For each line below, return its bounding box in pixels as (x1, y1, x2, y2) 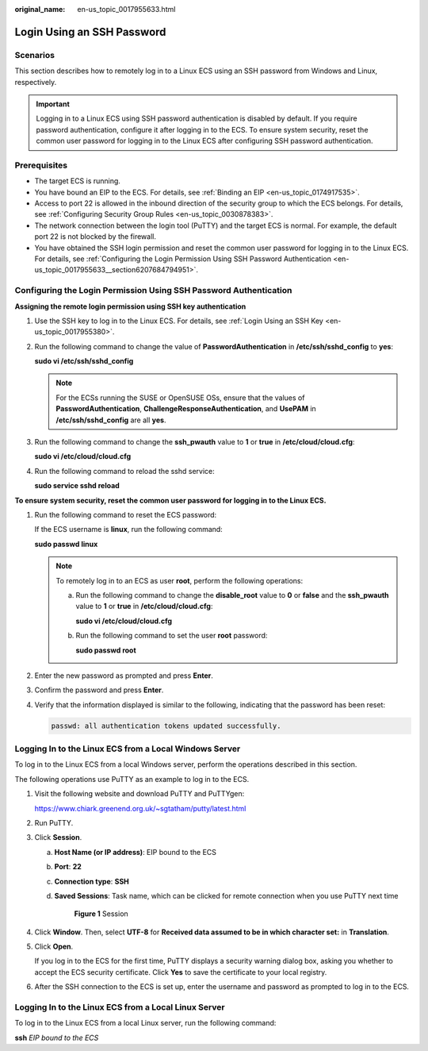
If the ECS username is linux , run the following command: (34, 525, 224, 534)
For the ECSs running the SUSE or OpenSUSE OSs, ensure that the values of (55, 393, 305, 402)
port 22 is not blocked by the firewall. (34, 232, 156, 241)
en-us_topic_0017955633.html (77, 5, 176, 13)
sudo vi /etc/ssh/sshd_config (34, 356, 134, 366)
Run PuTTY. (34, 818, 74, 827)
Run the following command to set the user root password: (75, 631, 268, 641)
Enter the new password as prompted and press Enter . (34, 671, 214, 680)
